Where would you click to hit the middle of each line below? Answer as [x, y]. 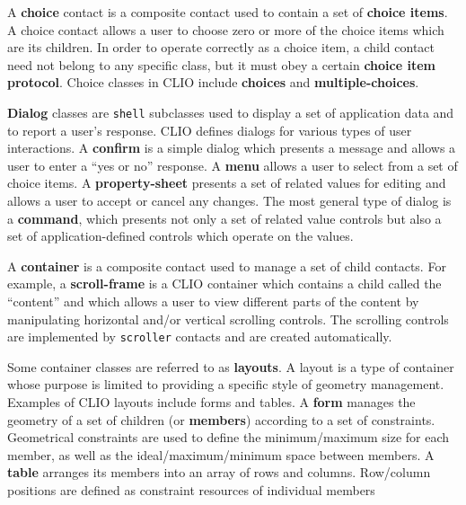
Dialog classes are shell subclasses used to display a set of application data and [231, 112]
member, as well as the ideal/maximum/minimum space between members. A [221, 454]
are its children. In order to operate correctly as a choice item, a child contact [221, 47]
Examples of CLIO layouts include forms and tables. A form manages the [211, 402]
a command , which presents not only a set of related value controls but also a [224, 218]
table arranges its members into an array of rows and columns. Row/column [219, 472]
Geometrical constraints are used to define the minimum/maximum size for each [229, 437]
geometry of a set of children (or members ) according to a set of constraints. [221, 419]
